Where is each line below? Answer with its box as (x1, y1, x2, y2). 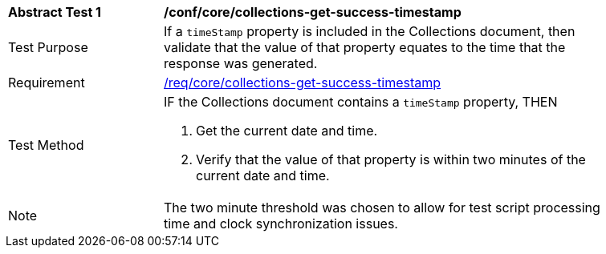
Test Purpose (8, 39, 88, 55)
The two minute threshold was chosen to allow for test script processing (164, 200, 600, 216)
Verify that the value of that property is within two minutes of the (196, 151, 586, 167)
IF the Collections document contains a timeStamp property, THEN (164, 94, 558, 110)
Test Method (8, 137, 84, 153)
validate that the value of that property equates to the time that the (164, 39, 566, 55)
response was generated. (164, 55, 318, 71)
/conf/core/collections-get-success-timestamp (164, 4, 462, 20)
